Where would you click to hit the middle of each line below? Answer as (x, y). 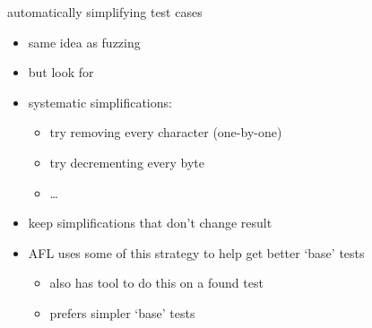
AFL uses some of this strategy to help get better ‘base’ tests (196, 252)
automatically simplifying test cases (105, 12)
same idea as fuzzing (84, 42)
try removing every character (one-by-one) (166, 132)
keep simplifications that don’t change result (150, 223)
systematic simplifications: (100, 102)
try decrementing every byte (127, 162)
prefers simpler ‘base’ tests (122, 312)
